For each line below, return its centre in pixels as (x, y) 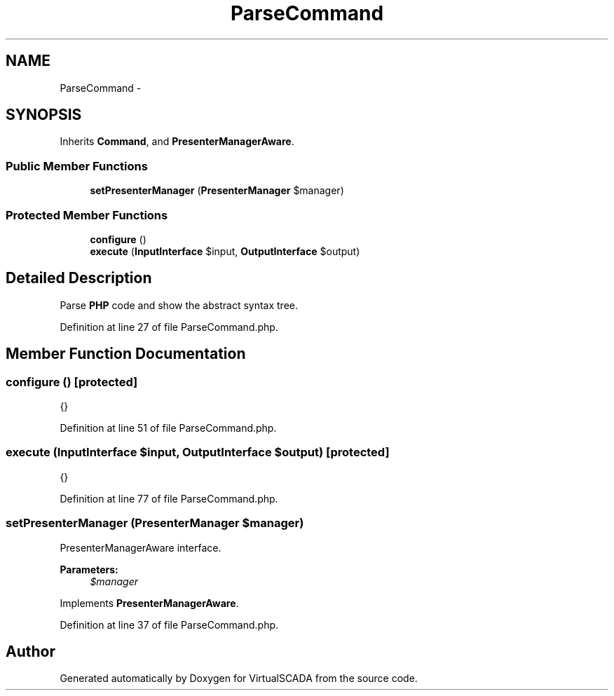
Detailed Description (79, 278)
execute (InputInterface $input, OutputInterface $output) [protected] (198, 452)
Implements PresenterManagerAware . (149, 603)
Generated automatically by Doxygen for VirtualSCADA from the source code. (239, 678)
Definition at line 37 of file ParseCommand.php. (169, 625)
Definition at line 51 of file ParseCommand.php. (168, 428)
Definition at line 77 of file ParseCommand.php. (169, 498)
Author (30, 651)
